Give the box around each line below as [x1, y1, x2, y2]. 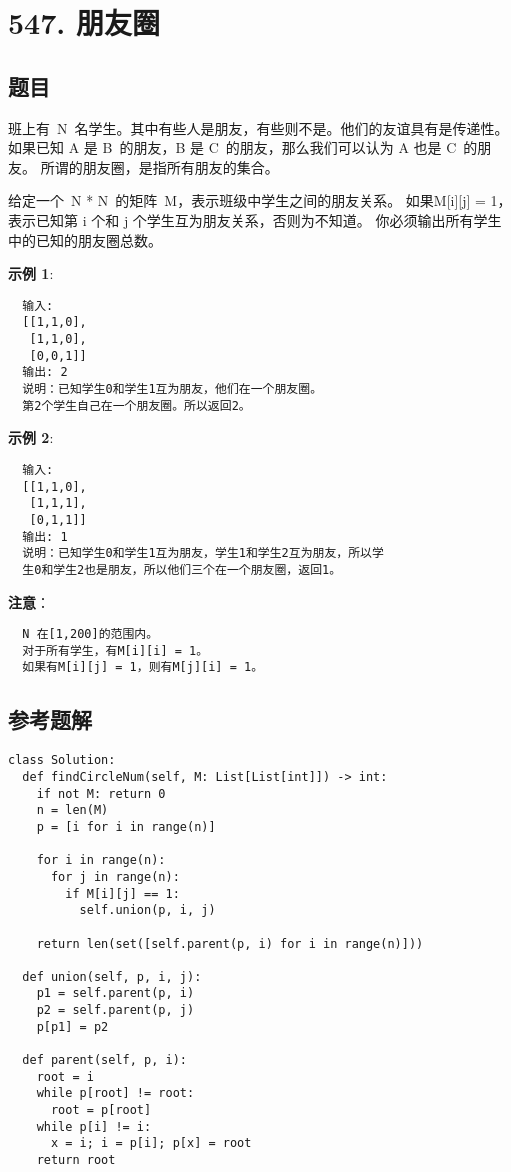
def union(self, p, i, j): [22, 969, 202, 984]
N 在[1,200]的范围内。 [22, 627, 159, 642]
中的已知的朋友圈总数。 [8, 229, 162, 250]
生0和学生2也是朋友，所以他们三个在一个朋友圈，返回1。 [22, 562, 342, 577]
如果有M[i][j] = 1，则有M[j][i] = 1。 [22, 660, 264, 675]
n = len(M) [36, 803, 109, 818]
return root [36, 1153, 116, 1168]
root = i [36, 1069, 94, 1084]
